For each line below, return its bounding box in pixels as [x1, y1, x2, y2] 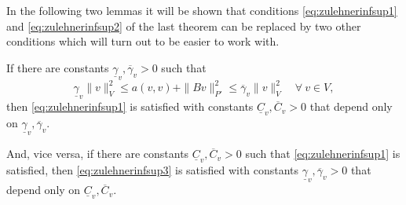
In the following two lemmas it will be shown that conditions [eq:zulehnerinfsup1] [6, 2, 397, 18]
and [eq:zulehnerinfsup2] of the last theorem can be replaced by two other [6, 17, 361, 34]
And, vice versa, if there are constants [6, 145, 189, 162]
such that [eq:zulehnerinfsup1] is [245, 145, 401, 162]
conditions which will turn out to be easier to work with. [6, 33, 280, 49]
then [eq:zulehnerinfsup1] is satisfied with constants [6, 98, 254, 115]
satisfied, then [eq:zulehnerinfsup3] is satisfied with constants [6, 162, 299, 178]
